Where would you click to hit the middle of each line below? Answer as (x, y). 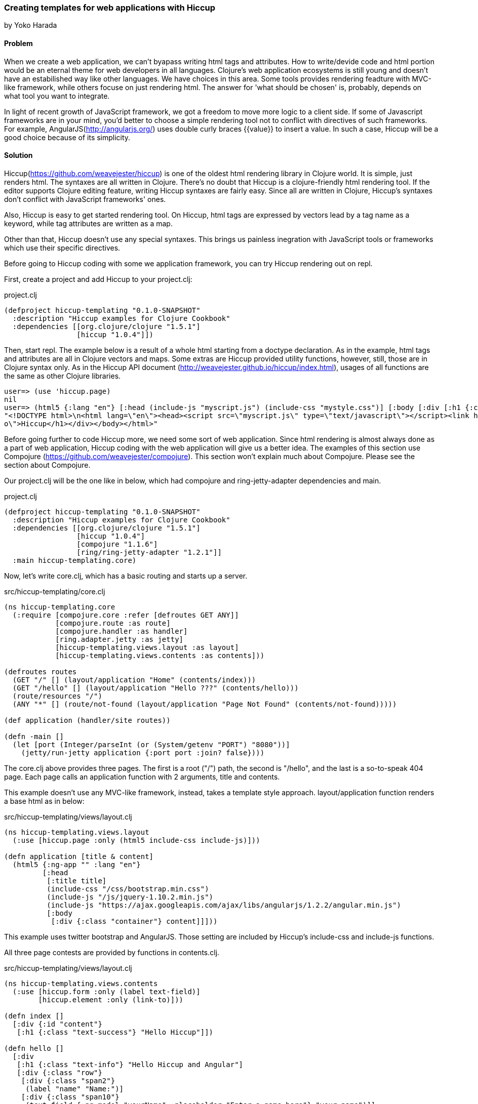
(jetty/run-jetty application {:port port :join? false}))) (143, 752)
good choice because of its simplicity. (67, 137)
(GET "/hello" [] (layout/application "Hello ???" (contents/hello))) (155, 688)
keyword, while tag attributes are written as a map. (88, 223)
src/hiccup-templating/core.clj (55, 591)
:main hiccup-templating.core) (74, 560)
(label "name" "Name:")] (75, 1089)
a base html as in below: (44, 801)
